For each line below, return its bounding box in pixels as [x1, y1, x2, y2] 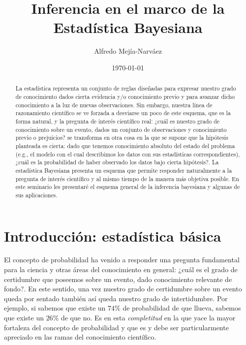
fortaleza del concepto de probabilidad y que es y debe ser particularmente [4, 322, 229, 332]
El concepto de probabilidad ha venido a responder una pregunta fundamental [4, 254, 240, 265]
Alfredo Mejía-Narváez [94, 46, 162, 56]
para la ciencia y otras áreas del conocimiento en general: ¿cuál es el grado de [4, 264, 238, 275]
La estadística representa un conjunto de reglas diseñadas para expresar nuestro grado [15, 84, 236, 93]
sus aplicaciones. [15, 190, 58, 199]
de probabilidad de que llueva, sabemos [123, 303, 241, 313]
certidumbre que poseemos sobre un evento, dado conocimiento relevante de [4, 274, 232, 284]
